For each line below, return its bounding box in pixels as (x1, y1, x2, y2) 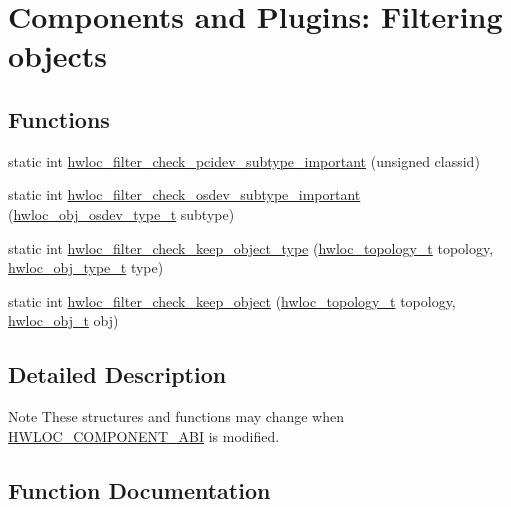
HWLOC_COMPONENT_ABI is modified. (8, 425, 280, 446)
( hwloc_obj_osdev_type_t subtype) (8, 203, 235, 224)
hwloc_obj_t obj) (8, 310, 119, 331)
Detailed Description (8, 359, 227, 390)
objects (8, 35, 108, 76)
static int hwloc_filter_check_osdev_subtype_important (8, 184, 361, 205)
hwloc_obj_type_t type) (8, 257, 164, 278)
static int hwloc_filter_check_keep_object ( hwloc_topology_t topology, (8, 290, 456, 311)
